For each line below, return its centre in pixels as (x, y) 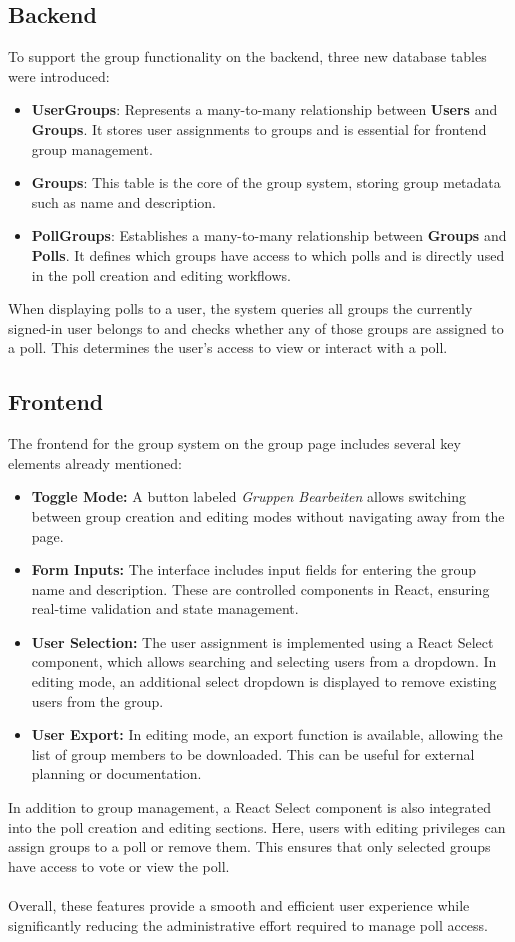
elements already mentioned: (95, 462)
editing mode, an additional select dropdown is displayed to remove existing (264, 681)
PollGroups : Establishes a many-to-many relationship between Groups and (269, 235)
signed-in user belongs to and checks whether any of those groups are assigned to (256, 327)
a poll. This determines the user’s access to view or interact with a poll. (228, 347)
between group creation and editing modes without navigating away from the (268, 515)
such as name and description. (124, 201)
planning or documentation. (116, 773)
